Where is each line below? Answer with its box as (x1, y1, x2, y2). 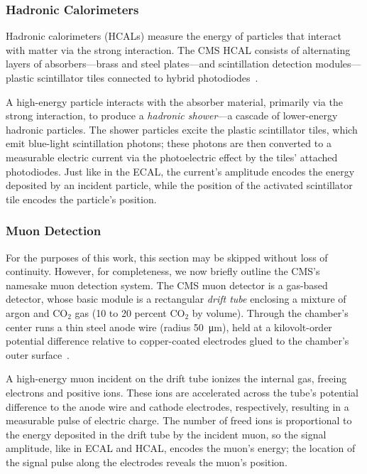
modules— (315, 56, 361, 71)
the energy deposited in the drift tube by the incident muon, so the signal (6, 426, 327, 441)
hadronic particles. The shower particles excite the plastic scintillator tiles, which (6, 122, 358, 136)
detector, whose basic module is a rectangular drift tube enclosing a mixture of (6, 291, 346, 306)
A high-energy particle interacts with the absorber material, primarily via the (6, 94, 343, 109)
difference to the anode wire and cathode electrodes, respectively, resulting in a (6, 399, 349, 414)
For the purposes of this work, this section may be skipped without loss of (6, 249, 328, 264)
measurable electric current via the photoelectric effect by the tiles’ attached (6, 149, 338, 164)
